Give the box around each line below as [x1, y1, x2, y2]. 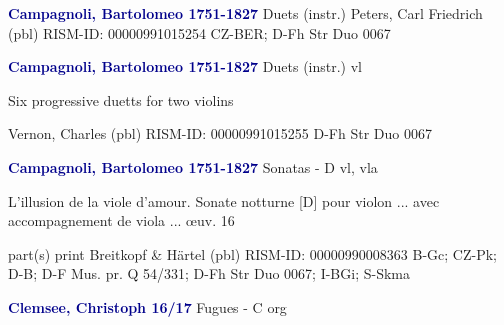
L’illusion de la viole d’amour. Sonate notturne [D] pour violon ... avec [8, 190, 440, 211]
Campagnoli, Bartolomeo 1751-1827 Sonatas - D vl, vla [8, 156, 378, 177]
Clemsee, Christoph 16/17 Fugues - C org [8, 296, 287, 317]
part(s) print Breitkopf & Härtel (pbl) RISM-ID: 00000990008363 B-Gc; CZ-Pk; [8, 243, 497, 264]
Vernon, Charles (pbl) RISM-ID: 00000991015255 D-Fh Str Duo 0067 [8, 123, 432, 144]
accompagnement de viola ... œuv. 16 [8, 210, 235, 231]
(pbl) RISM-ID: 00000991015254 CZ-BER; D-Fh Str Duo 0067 [8, 22, 391, 43]
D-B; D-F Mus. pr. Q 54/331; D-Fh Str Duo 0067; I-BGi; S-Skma [8, 263, 410, 284]
